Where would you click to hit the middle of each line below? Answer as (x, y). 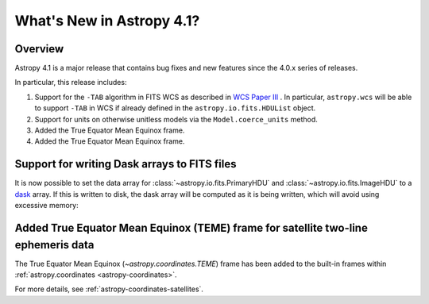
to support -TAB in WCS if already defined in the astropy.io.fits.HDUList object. (175, 108)
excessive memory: (46, 206)
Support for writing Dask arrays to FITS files (126, 164)
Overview (39, 49)
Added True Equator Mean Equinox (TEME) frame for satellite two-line (191, 227)
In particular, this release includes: (71, 83)
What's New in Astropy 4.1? (107, 21)
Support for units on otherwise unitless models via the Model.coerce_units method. (176, 119)
